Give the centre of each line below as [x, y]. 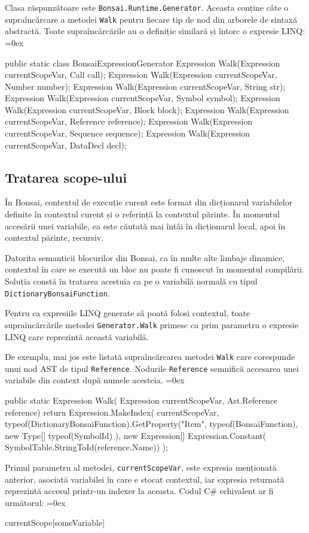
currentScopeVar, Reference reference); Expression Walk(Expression [129, 121]
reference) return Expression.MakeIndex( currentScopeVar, [112, 412]
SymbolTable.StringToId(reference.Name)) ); [87, 447]
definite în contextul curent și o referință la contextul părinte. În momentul [142, 214]
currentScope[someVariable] [55, 523]
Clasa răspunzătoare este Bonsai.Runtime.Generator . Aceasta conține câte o [147, 7]
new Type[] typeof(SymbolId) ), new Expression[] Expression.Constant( [136, 435]
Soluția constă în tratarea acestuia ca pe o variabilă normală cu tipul [131, 281]
